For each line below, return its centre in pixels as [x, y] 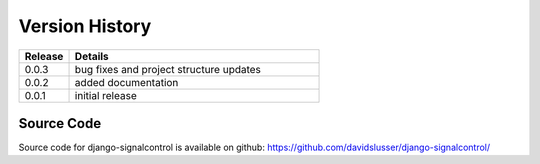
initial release [105, 95]
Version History [85, 26]
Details [91, 56]
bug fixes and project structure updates [168, 69]
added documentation [126, 82]
